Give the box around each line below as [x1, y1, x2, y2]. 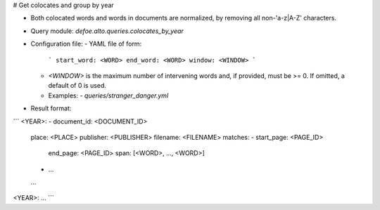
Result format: [30, 104, 72, 112]
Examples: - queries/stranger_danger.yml [48, 91, 169, 100]
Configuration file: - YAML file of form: [30, 39, 142, 48]
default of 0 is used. [48, 81, 107, 90]
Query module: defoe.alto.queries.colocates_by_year [30, 27, 184, 35]
